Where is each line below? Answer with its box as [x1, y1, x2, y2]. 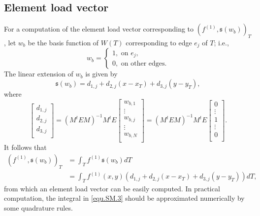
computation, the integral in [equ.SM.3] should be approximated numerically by [4, 193, 245, 203]
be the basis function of [28, 37, 99, 47]
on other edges [121, 60, 165, 68]
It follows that [4, 142, 47, 152]
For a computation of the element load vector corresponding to [4, 24, 194, 34]
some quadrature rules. [4, 203, 73, 213]
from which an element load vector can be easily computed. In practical [4, 183, 220, 193]
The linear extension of [4, 69, 73, 79]
